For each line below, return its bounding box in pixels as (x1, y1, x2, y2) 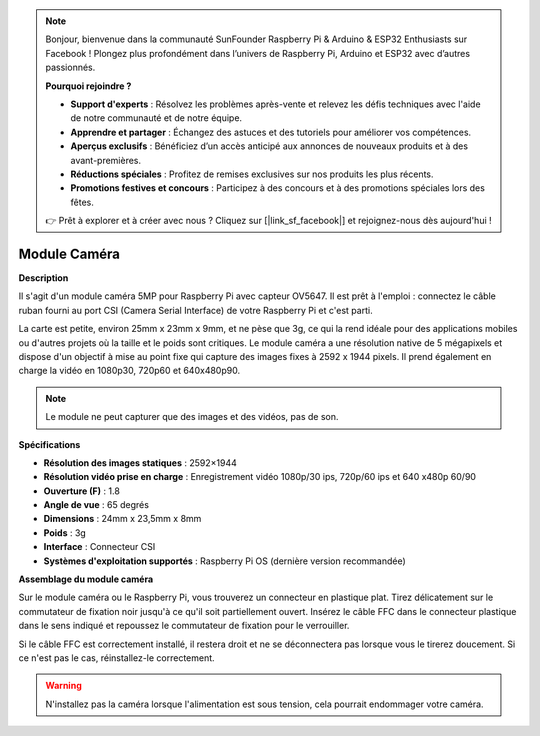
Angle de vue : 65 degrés (43, 499, 150, 511)
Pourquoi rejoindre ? (45, 80, 132, 92)
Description (18, 271, 69, 284)
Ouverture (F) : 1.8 (43, 485, 120, 497)
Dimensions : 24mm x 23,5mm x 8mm (43, 513, 202, 525)
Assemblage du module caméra (18, 573, 154, 585)
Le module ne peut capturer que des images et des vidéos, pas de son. (45, 411, 339, 423)
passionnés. (45, 61, 96, 74)
